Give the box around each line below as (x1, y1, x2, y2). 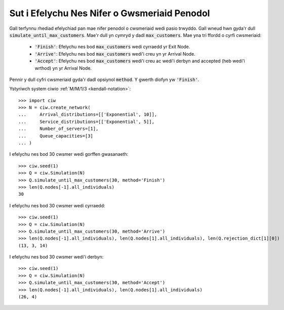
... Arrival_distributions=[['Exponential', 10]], (18, 112, 157, 117)
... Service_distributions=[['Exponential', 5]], (18, 119, 154, 124)
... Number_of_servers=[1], (18, 126, 99, 131)
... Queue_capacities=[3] (18, 133, 94, 139)
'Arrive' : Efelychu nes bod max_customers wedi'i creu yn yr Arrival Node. (34, 51, 196, 57)
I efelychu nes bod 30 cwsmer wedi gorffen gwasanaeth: (9, 151, 129, 157)
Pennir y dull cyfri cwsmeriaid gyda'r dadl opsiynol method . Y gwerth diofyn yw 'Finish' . (9, 76, 199, 82)
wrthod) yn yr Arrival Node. (34, 65, 92, 71)
